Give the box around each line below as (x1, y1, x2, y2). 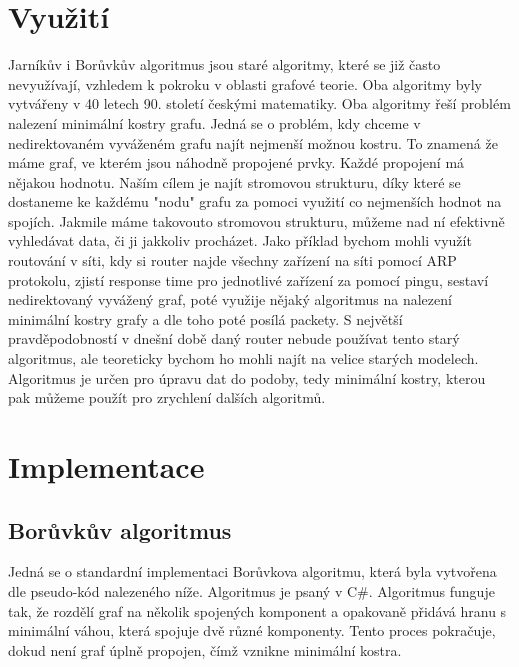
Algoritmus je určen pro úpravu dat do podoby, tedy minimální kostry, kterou (8, 367, 486, 388)
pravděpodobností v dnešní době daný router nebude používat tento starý (8, 328, 460, 349)
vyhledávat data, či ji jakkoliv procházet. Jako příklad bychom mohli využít (8, 230, 472, 251)
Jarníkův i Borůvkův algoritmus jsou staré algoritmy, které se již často (8, 54, 441, 75)
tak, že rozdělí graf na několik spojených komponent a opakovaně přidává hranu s (8, 600, 507, 621)
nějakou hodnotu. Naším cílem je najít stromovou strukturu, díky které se (8, 171, 461, 192)
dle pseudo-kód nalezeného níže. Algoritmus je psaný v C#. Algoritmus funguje (8, 580, 495, 601)
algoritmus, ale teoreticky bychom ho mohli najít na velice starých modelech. (8, 348, 479, 369)
